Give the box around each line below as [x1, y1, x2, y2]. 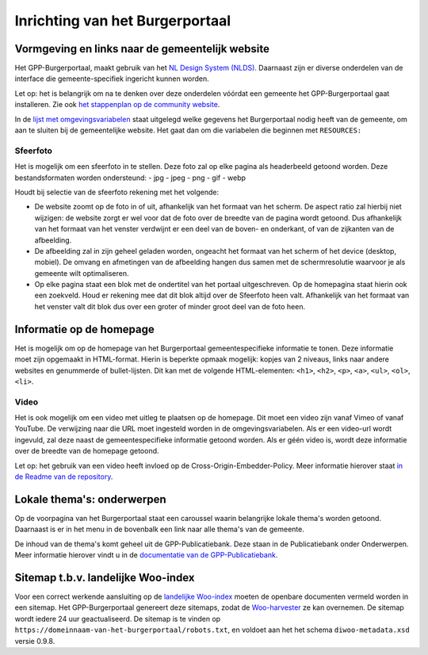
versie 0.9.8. [14, 636, 55, 645]
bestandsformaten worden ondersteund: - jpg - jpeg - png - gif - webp [14, 173, 246, 182]
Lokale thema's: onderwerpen [14, 492, 166, 506]
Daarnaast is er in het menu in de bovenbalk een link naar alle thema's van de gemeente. [14, 524, 304, 534]
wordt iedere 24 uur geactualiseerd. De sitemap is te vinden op [14, 614, 221, 623]
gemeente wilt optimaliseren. [34, 268, 130, 278]
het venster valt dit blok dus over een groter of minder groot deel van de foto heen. [34, 301, 305, 311]
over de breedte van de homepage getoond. [14, 446, 159, 456]
